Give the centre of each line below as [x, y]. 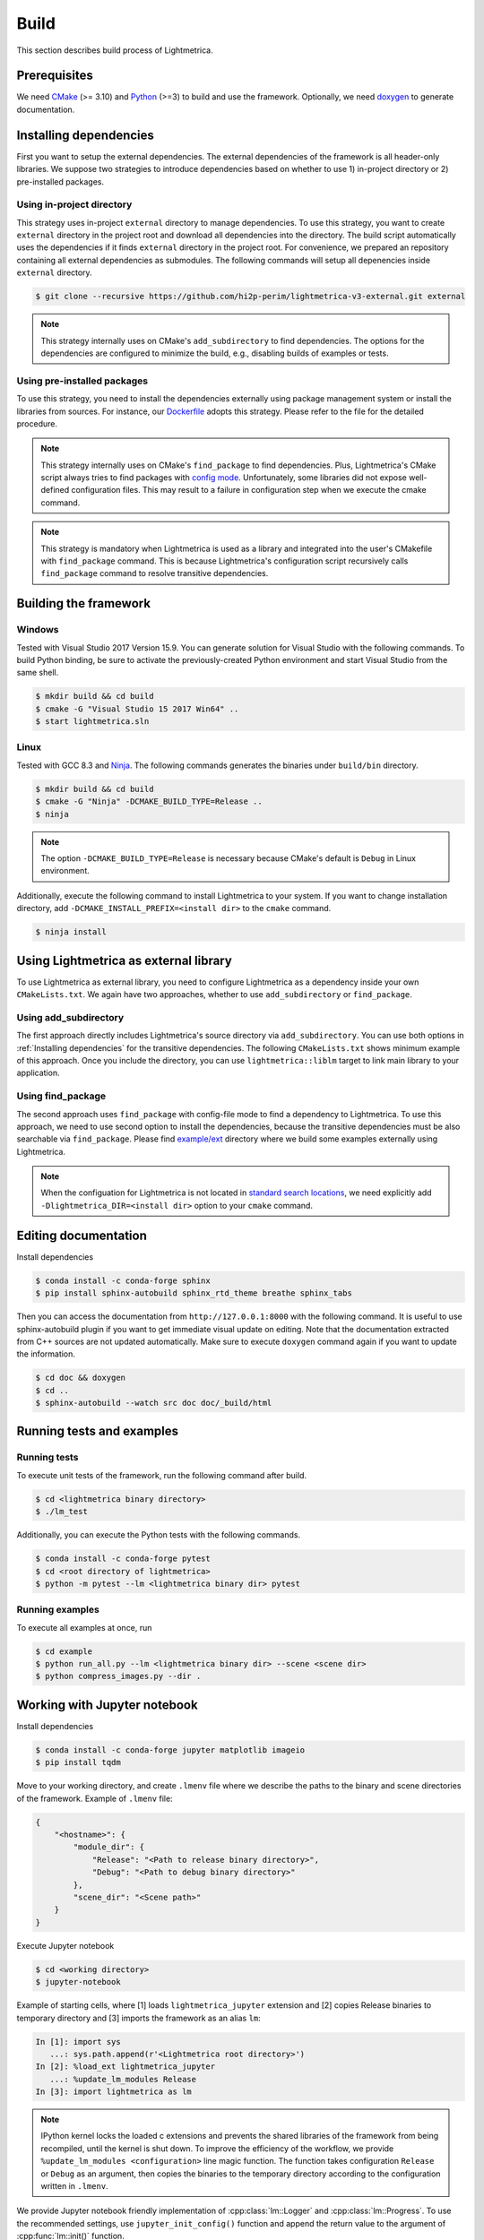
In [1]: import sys [78, 2042]
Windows [38, 630]
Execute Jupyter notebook [65, 1945]
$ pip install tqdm [78, 1762]
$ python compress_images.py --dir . [118, 1676]
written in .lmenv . [74, 2186]
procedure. [37, 423]
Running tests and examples [98, 1431]
